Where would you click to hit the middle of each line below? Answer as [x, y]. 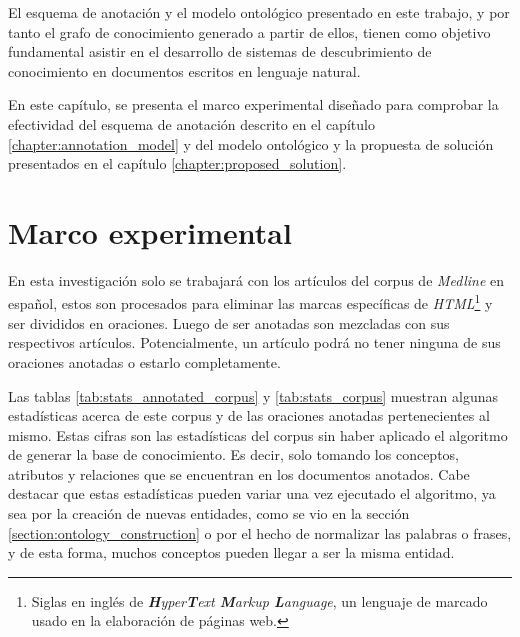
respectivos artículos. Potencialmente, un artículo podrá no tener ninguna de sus [254, 342]
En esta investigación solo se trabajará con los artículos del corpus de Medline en [256, 279]
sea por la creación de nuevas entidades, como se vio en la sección [209, 513]
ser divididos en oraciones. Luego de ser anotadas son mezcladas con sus [229, 322]
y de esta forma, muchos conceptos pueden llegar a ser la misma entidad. [231, 552]
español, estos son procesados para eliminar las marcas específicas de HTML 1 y [250, 302]
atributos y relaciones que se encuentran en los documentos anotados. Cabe [239, 473]
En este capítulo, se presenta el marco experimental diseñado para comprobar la [253, 104]
